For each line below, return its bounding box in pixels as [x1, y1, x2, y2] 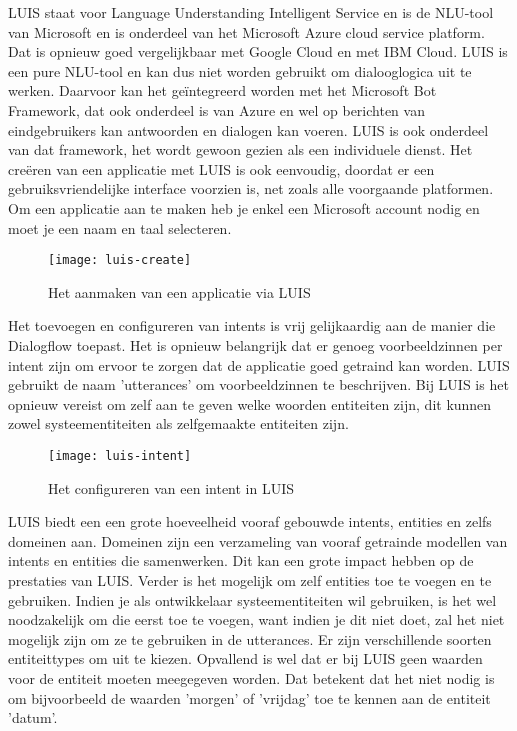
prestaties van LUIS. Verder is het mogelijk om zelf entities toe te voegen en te [8, 569, 492, 590]
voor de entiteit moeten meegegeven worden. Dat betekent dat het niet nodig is [8, 667, 495, 688]
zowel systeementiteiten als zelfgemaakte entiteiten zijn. [8, 413, 349, 434]
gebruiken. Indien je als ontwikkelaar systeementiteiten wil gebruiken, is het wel [8, 589, 497, 610]
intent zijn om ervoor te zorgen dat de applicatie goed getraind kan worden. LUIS [8, 354, 510, 375]
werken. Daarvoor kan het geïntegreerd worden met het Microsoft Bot [8, 80, 437, 101]
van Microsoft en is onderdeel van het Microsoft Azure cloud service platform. [8, 21, 485, 42]
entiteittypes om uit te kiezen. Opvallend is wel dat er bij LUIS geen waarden [8, 648, 483, 669]
